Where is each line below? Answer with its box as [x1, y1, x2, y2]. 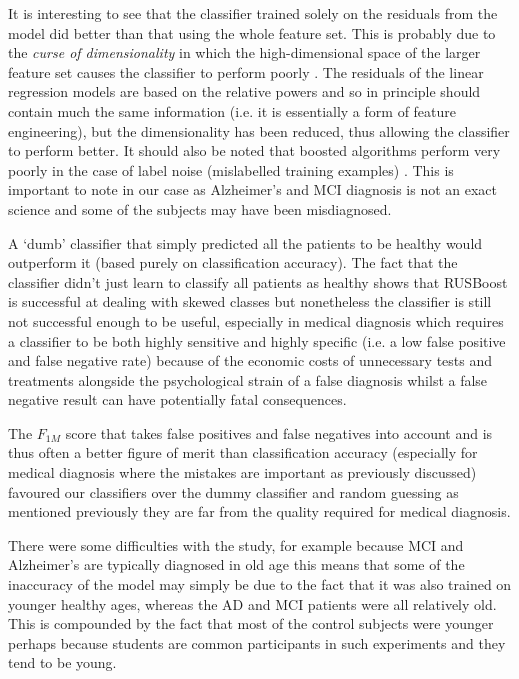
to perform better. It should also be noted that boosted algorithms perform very [8, 140, 501, 161]
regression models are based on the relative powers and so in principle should [8, 81, 481, 102]
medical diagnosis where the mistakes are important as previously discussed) [8, 462, 477, 483]
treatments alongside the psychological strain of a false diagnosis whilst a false [8, 369, 488, 390]
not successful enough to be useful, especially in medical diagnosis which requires [8, 310, 504, 331]
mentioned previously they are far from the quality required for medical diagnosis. [8, 501, 511, 522]
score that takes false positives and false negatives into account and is [65, 422, 493, 443]
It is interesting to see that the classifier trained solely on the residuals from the [8, 3, 498, 23]
